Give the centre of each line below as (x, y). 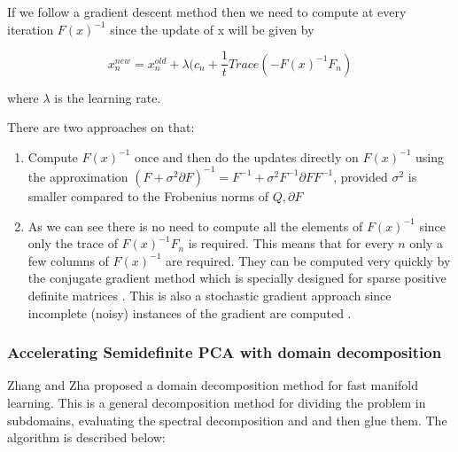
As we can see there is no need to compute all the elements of (195, 226)
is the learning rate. (108, 97)
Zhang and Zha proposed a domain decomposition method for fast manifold (213, 385)
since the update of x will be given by (212, 29)
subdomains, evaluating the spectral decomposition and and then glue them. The (227, 420)
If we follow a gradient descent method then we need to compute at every (207, 12)
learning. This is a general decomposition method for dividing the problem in (217, 402)
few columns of (68, 260)
